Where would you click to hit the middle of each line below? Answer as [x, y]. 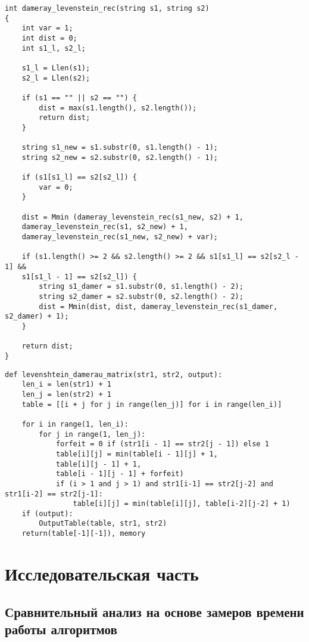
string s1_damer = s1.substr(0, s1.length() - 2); [141, 287]
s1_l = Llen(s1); [56, 68]
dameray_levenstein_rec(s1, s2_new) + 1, [105, 227]
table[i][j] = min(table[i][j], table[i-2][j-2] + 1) [182, 504]
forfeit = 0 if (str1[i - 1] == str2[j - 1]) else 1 [162, 444]
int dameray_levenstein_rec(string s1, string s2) [107, 8]
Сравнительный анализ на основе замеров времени [154, 611]
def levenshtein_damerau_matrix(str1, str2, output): [114, 374]
